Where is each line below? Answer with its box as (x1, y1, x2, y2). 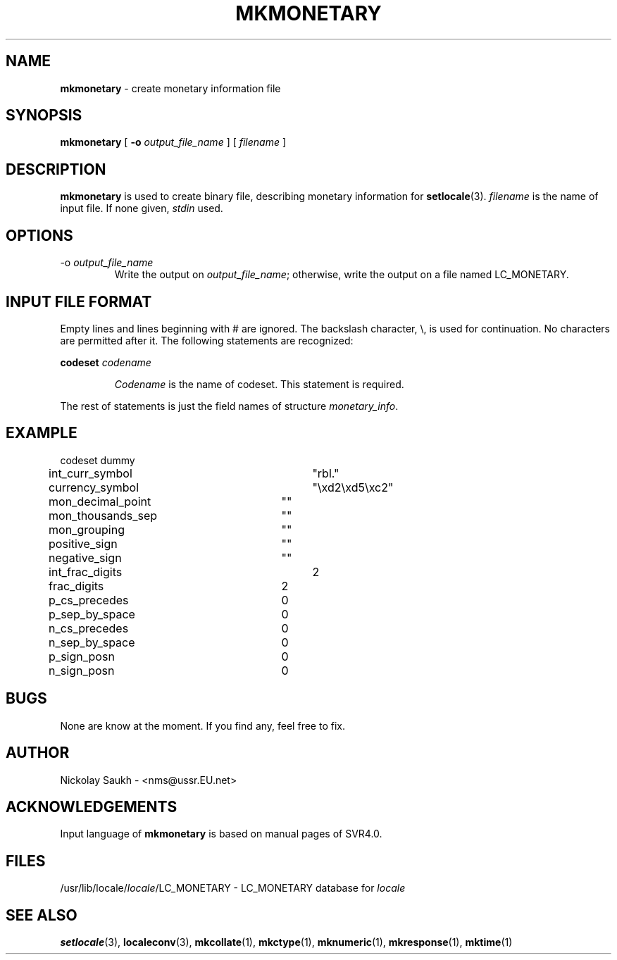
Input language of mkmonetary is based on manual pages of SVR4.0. (60, 828, 382, 840)
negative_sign (49, 550, 122, 565)
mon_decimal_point (49, 494, 151, 509)
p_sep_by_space (49, 606, 135, 621)
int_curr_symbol (49, 466, 132, 480)
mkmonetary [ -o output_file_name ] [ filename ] (60, 136, 287, 149)
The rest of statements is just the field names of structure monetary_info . (60, 399, 399, 412)
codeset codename (60, 356, 151, 368)
